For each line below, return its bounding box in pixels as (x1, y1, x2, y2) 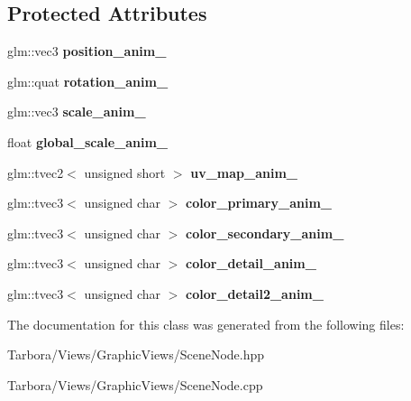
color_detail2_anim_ (186, 284, 324, 303)
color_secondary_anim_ (186, 223, 344, 242)
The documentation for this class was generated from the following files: (7, 314, 405, 333)
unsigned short (84, 163, 166, 182)
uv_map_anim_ (190, 163, 297, 182)
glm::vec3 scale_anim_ (7, 102, 146, 121)
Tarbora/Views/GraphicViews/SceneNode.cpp (7, 375, 263, 394)
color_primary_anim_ (186, 193, 332, 212)
